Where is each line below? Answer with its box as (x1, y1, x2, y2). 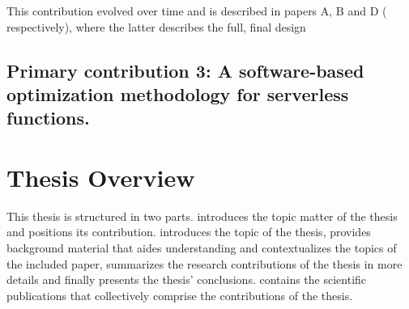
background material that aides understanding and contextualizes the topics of (6, 239, 397, 256)
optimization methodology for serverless (6, 81, 349, 106)
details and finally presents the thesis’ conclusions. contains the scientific (6, 271, 367, 288)
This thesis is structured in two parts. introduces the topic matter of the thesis (6, 207, 398, 224)
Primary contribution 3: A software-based (6, 57, 364, 83)
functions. (6, 105, 90, 130)
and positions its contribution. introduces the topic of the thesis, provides (6, 223, 371, 240)
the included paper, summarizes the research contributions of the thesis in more (6, 255, 403, 272)
